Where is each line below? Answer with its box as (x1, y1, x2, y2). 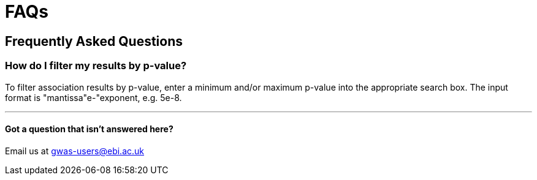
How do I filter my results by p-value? (5, 59, 187, 72)
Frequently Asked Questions (5, 33, 183, 49)
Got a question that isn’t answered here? (5, 124, 173, 135)
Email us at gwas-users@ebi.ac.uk (5, 145, 145, 156)
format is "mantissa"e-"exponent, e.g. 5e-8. (5, 92, 182, 103)
